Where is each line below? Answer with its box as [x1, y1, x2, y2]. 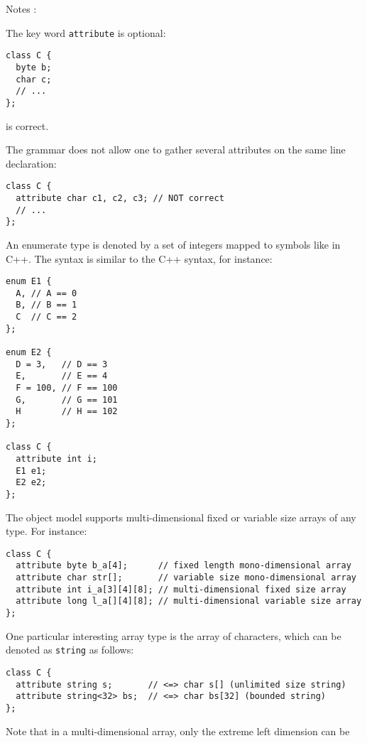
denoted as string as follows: [6, 642, 134, 657]
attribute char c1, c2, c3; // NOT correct [16, 192, 224, 203]
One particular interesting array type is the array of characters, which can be [6, 628, 341, 643]
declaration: [6, 156, 57, 170]
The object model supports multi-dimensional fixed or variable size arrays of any [6, 509, 356, 524]
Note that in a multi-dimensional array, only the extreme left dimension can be [6, 723, 350, 738]
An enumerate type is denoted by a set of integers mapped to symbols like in [6, 237, 341, 251]
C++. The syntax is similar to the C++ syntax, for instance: [6, 251, 273, 266]
